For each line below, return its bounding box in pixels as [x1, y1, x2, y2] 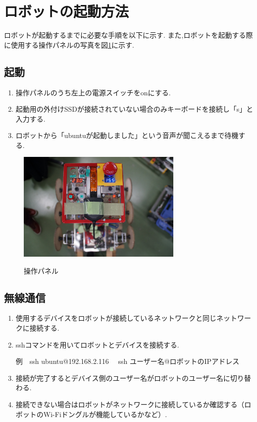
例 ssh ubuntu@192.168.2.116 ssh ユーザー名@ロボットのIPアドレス [15, 356, 240, 366]
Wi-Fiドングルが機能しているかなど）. [43, 409, 167, 419]
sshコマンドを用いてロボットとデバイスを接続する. [15, 339, 179, 350]
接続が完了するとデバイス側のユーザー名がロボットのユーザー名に [15, 372, 230, 383]
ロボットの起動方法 [4, 1, 129, 21]
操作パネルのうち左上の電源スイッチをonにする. [15, 87, 171, 97]
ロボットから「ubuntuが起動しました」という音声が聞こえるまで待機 [15, 130, 239, 141]
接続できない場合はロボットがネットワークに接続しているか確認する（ [15, 399, 245, 409]
